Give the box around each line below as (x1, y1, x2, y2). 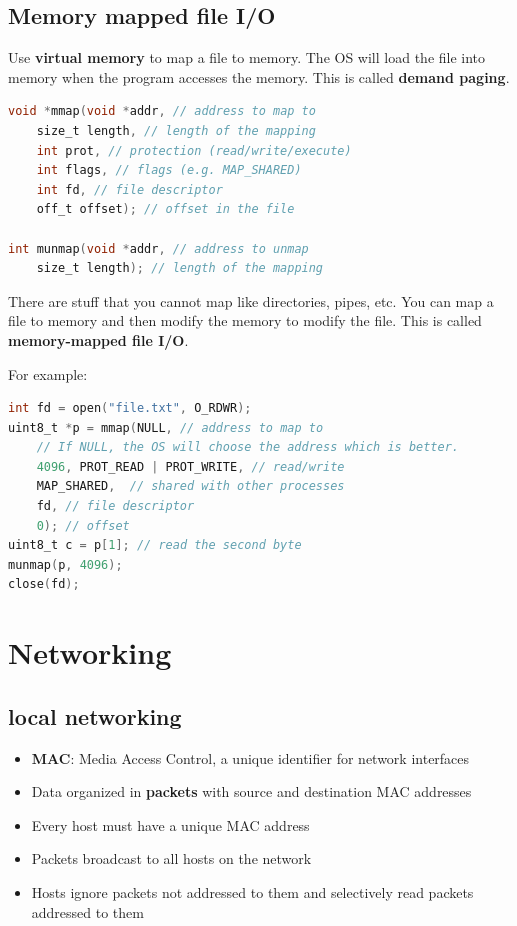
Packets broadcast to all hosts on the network (31, 848, 312, 869)
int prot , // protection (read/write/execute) (36, 143, 352, 158)
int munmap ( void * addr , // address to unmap (8, 241, 309, 256)
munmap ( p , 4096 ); (8, 557, 123, 572)
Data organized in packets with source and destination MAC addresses (31, 781, 472, 802)
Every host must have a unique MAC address (31, 814, 310, 835)
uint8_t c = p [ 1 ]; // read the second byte (8, 538, 302, 553)
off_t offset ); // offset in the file (36, 202, 295, 217)
